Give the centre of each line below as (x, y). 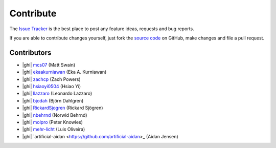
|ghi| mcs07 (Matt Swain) (49, 65)
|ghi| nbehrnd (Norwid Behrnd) (55, 115)
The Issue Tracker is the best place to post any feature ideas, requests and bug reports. (102, 29)
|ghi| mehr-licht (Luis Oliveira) (54, 129)
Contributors (30, 52)
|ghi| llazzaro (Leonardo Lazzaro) (57, 93)
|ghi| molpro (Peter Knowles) (52, 122)
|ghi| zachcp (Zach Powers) (52, 79)
